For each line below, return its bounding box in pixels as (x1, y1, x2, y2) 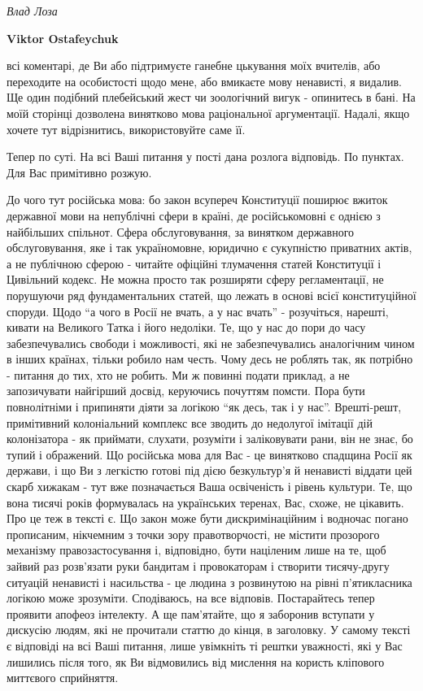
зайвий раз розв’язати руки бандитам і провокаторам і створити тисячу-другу (7, 558, 390, 574)
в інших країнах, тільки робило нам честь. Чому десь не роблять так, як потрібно (7, 350, 413, 367)
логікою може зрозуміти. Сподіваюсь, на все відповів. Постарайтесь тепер (7, 589, 375, 606)
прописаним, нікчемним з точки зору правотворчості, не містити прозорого (7, 525, 380, 542)
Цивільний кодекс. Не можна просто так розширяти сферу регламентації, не (7, 271, 384, 288)
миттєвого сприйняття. (7, 669, 119, 686)
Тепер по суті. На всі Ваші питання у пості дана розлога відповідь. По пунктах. (7, 148, 404, 165)
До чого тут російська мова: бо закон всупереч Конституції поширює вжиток (7, 191, 388, 208)
